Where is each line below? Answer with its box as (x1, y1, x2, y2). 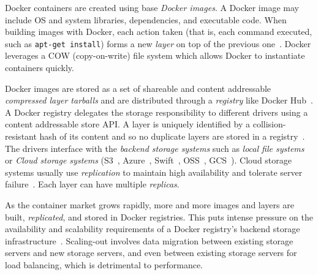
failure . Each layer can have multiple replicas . (5, 178, 180, 190)
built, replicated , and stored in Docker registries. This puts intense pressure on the (5, 210, 314, 223)
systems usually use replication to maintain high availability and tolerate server (5, 165, 303, 178)
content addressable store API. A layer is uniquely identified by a (5, 118, 251, 130)
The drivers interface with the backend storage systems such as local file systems (5, 141, 305, 154)
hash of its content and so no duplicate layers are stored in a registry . (39, 130, 305, 142)
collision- (252, 118, 286, 130)
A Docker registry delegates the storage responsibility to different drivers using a (5, 105, 308, 118)
